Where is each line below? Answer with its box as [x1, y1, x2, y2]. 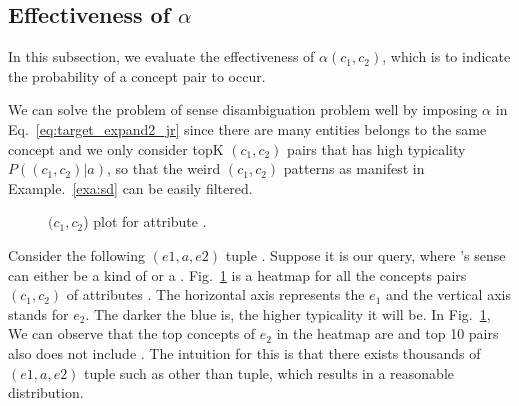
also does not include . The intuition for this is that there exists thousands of [8, 342, 481, 363]
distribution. [8, 382, 84, 403]
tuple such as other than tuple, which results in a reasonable [84, 362, 455, 383]
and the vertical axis [385, 284, 511, 305]
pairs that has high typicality [287, 138, 466, 159]
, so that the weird [106, 158, 221, 179]
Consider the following [8, 244, 146, 265]
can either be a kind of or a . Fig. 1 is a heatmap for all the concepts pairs [8, 264, 467, 285]
